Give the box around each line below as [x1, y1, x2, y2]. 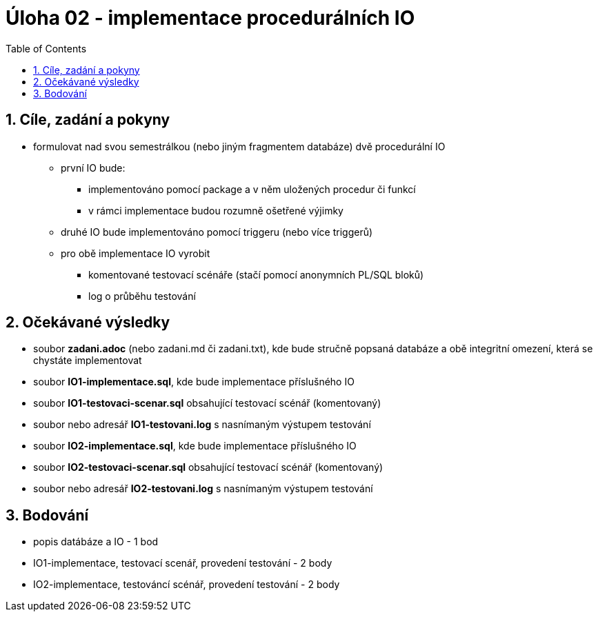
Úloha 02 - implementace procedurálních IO [6, 6, 415, 30]
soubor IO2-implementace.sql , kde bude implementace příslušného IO [33, 440, 357, 452]
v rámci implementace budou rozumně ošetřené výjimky [88, 204, 343, 216]
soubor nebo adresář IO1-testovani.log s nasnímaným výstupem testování [33, 418, 371, 431]
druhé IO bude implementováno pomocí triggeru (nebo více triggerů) [61, 225, 373, 238]
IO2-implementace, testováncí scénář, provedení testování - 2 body [33, 578, 340, 591]
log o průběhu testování [88, 290, 196, 302]
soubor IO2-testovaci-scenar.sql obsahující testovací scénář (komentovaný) [33, 461, 383, 474]
